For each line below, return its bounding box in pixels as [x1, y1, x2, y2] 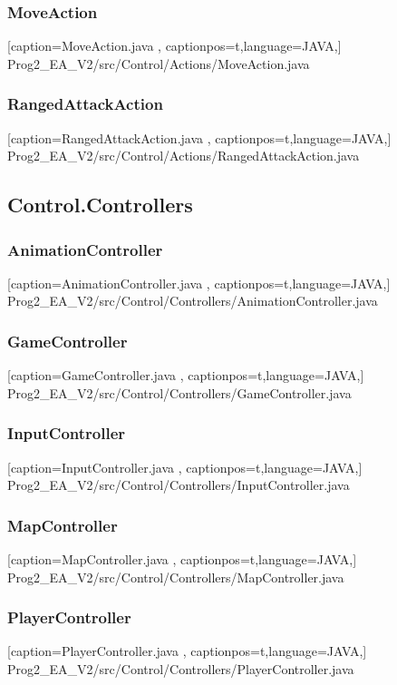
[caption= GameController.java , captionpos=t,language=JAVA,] [7, 366, 364, 385]
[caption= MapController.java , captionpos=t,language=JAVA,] [7, 550, 357, 569]
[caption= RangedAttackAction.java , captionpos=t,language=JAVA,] [7, 128, 392, 147]
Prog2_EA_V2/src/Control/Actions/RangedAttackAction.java [7, 146, 360, 165]
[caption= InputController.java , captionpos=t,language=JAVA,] [7, 457, 363, 476]
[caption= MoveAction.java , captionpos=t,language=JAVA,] [7, 36, 342, 55]
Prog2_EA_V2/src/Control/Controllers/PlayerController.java [7, 660, 354, 679]
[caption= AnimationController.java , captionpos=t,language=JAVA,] [7, 273, 391, 292]
